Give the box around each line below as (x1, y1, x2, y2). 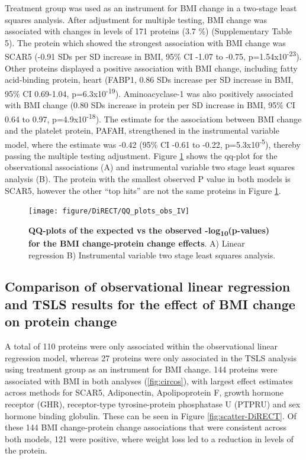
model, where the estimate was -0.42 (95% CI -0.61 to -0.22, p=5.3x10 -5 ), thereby (5, 136, 301, 150)
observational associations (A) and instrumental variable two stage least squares (5, 161, 295, 173)
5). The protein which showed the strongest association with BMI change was (5, 36, 286, 48)
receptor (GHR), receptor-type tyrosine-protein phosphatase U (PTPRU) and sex (5, 398, 301, 410)
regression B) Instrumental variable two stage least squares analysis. (28, 248, 276, 261)
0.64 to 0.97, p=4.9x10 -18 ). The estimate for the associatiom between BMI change (5, 111, 302, 125)
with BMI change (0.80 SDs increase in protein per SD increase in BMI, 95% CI (5, 99, 295, 111)
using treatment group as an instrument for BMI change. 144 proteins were (5, 363, 278, 375)
